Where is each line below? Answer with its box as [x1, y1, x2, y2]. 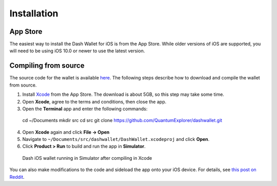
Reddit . [9, 174, 25, 180]
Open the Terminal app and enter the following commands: [22, 106, 148, 112]
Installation [9, 8, 58, 19]
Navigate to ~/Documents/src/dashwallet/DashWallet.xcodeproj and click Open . [22, 136, 210, 142]
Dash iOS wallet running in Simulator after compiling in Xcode [22, 155, 152, 161]
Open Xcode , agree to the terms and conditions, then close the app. [22, 98, 167, 105]
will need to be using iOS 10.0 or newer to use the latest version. [9, 48, 145, 54]
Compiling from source [9, 61, 85, 70]
